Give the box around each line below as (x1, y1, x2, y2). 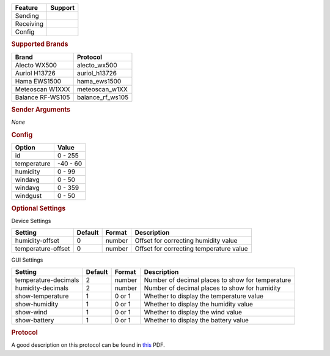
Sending (15, 12, 39, 20)
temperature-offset (15, 244, 70, 253)
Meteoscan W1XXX (15, 85, 70, 93)
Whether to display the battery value (144, 316, 249, 324)
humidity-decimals (15, 284, 68, 292)
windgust (15, 192, 42, 200)
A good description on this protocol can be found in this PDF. (11, 341, 165, 349)
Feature (15, 4, 38, 12)
